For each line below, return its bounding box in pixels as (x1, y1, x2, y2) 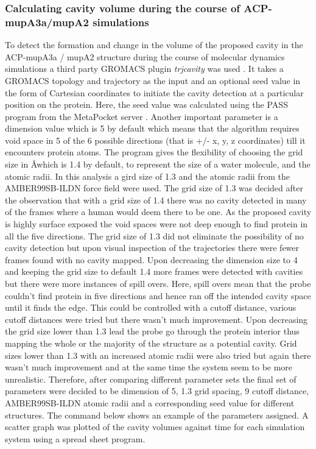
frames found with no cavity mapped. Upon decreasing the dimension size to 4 (5, 253, 298, 266)
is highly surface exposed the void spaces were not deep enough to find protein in (5, 217, 308, 230)
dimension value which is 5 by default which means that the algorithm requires (5, 122, 300, 135)
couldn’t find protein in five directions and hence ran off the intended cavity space (5, 289, 311, 302)
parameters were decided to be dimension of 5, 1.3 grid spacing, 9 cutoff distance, (5, 384, 309, 397)
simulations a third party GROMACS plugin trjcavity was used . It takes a (5, 62, 284, 75)
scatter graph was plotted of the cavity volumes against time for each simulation (5, 420, 305, 433)
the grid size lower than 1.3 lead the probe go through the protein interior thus (5, 325, 300, 338)
